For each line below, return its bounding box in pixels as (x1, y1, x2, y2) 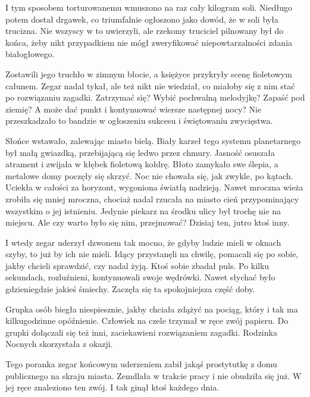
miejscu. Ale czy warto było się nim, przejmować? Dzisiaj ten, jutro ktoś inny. (5, 216, 290, 229)
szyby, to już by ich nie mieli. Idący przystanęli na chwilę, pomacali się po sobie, (5, 248, 299, 260)
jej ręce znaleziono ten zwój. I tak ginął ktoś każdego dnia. (5, 381, 220, 393)
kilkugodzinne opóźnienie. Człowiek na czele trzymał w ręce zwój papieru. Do (5, 314, 289, 327)
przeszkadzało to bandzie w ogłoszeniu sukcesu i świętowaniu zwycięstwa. (5, 114, 273, 127)
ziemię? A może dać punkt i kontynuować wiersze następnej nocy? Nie (5, 102, 262, 115)
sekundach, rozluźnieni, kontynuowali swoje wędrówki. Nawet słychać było (5, 271, 275, 283)
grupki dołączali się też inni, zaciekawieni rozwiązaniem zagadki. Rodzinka (5, 326, 277, 338)
